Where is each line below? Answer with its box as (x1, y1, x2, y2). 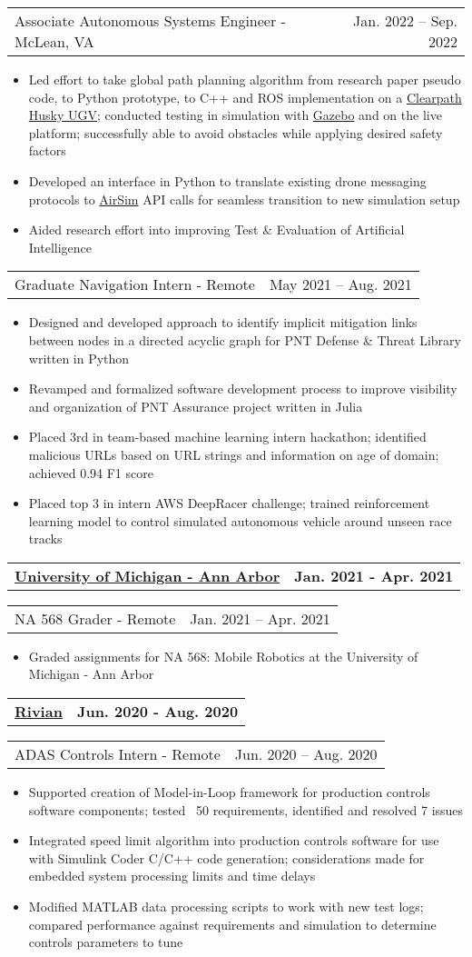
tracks (28, 529, 63, 548)
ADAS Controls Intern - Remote (15, 743, 221, 765)
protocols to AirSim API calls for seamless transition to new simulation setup (28, 189, 460, 208)
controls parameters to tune (28, 932, 183, 952)
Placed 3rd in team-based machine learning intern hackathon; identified (28, 427, 427, 446)
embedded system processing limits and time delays (28, 866, 316, 885)
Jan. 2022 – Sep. (353, 10, 457, 31)
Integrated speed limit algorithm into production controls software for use (28, 831, 439, 850)
